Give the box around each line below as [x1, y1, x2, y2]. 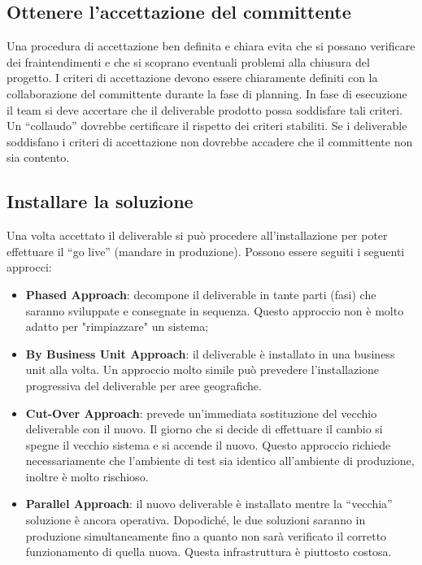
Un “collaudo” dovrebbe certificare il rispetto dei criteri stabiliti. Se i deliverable [7, 117, 407, 134]
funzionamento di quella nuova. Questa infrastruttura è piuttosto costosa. [25, 543, 392, 560]
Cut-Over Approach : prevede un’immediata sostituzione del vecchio [25, 404, 377, 421]
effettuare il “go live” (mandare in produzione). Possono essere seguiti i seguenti [7, 242, 405, 259]
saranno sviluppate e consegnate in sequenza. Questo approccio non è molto [25, 302, 404, 319]
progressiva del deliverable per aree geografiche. [25, 376, 262, 393]
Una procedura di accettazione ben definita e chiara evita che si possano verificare [7, 37, 415, 54]
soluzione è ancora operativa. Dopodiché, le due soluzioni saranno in [25, 511, 366, 528]
